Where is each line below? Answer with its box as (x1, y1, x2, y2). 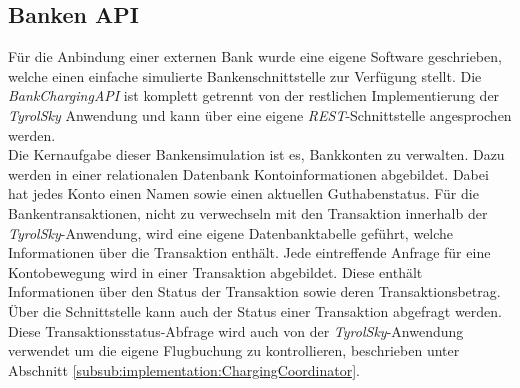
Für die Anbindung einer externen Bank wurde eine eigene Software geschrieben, (8, 46, 502, 67)
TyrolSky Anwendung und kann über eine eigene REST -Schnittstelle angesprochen (8, 104, 512, 125)
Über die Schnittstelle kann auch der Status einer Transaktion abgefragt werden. (8, 300, 503, 321)
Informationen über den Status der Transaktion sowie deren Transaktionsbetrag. (8, 281, 501, 302)
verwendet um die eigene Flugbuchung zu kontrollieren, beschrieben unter (8, 340, 460, 361)
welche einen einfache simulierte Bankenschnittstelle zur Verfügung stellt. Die (8, 65, 482, 86)
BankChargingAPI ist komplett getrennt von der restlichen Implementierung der (8, 85, 500, 106)
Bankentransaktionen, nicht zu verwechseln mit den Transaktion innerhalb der (8, 202, 488, 223)
